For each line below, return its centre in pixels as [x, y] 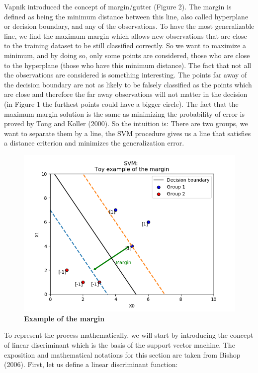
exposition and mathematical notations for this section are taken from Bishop [122, 354]
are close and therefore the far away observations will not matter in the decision [126, 94]
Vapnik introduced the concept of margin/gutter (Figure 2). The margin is [118, 6]
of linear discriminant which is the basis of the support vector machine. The [120, 345]
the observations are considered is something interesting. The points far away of [126, 75]
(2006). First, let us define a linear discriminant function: [91, 364]
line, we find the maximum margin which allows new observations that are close [126, 36]
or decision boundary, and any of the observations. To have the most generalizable [129, 26]
